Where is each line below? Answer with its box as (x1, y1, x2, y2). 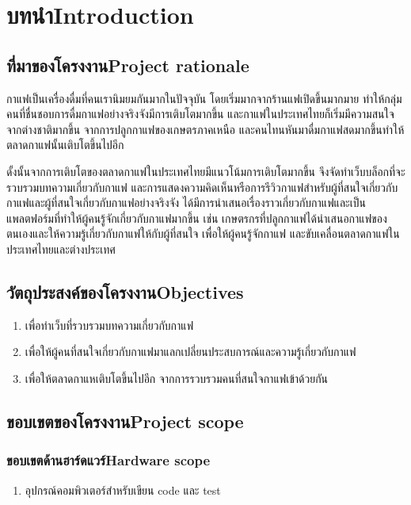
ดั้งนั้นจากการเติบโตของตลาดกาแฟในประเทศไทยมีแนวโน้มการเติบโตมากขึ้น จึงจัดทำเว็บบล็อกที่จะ (6, 163, 405, 179)
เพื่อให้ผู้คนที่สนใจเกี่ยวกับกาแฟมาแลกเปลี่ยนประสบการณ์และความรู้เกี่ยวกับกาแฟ (25, 343, 356, 360)
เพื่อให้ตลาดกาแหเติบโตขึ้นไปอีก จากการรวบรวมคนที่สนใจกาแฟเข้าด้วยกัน (25, 369, 329, 386)
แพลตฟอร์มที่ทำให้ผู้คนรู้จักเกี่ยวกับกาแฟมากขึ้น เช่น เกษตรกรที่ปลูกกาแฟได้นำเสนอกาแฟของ (6, 209, 387, 226)
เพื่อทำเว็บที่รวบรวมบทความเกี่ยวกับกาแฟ (25, 316, 194, 333)
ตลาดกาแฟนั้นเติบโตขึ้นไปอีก (6, 136, 124, 153)
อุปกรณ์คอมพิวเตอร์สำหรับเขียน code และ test (25, 481, 221, 498)
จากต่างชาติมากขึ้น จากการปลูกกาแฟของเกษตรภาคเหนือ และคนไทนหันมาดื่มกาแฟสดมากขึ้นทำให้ (6, 121, 405, 137)
